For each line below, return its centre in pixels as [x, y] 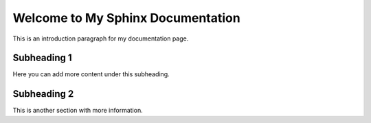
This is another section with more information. [78, 111]
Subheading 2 [43, 94]
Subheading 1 [42, 58]
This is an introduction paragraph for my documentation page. [101, 38]
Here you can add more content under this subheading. [91, 74]
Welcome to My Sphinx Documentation [126, 18]
